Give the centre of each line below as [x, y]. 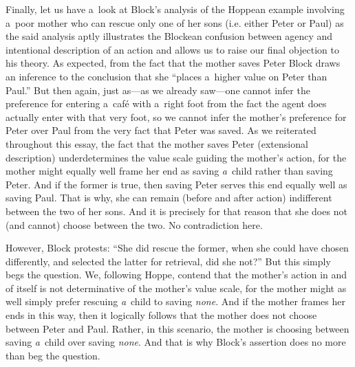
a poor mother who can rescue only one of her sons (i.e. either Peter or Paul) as [175, 22]
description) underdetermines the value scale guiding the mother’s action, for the [176, 157]
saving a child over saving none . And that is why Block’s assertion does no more [176, 342]
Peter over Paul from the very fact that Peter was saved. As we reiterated [161, 130]
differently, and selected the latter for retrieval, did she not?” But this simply [168, 261]
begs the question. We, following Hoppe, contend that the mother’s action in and [176, 275]
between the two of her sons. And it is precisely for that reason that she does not [176, 211]
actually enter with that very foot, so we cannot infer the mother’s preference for [176, 116]
